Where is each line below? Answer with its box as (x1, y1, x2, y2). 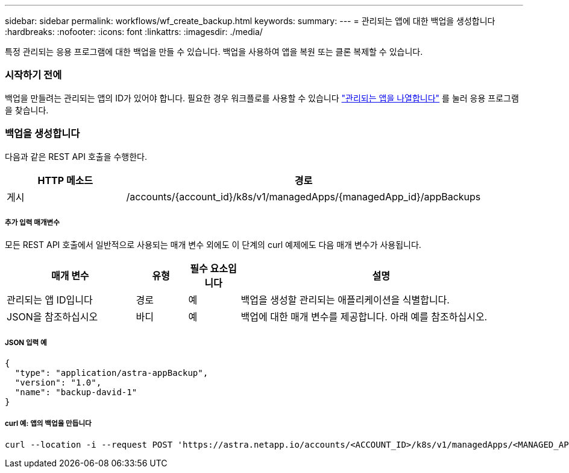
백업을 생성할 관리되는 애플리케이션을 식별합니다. (240, 294, 450, 306)
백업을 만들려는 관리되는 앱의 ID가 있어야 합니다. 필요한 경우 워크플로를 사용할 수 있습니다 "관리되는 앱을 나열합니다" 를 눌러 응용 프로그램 (5, 92, 519, 103)
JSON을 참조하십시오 (7, 311, 98, 323)
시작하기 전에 (5, 69, 62, 81)
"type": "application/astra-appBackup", (14, 368, 209, 378)
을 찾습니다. (5, 104, 49, 115)
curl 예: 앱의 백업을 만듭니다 (5, 419, 92, 428)
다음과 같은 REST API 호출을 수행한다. (5, 151, 148, 162)
